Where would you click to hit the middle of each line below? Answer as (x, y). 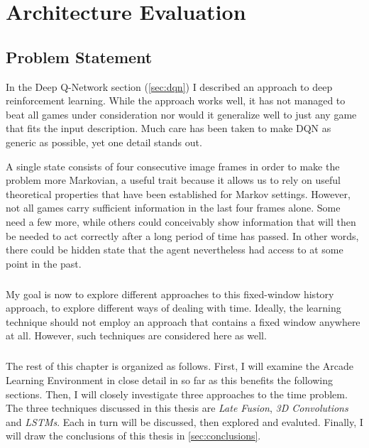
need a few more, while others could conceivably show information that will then (181, 221)
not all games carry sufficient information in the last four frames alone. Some (173, 208)
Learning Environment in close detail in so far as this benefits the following (169, 380)
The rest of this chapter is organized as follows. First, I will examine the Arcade (180, 366)
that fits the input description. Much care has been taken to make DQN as (169, 128)
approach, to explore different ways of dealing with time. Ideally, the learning (174, 308)
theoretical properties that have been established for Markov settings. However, (178, 193)
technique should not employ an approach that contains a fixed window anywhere (183, 321)
